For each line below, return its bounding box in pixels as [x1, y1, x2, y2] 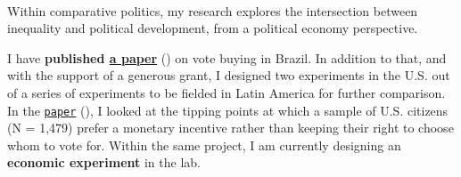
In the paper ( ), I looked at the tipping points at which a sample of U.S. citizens [7, 101, 449, 119]
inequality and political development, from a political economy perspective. [7, 19, 418, 37]
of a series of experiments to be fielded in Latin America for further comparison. [7, 83, 446, 101]
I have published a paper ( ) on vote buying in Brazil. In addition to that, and [7, 48, 447, 67]
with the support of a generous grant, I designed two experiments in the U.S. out [7, 66, 450, 84]
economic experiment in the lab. [7, 153, 201, 172]
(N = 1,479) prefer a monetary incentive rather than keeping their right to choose [7, 118, 454, 137]
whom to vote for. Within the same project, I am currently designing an [7, 135, 401, 154]
